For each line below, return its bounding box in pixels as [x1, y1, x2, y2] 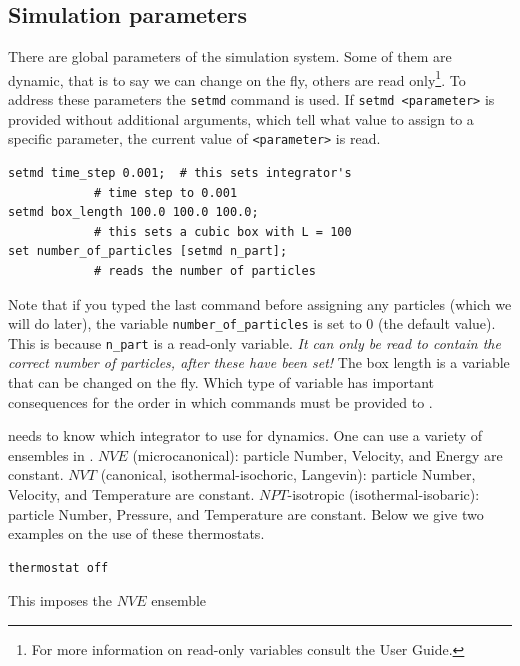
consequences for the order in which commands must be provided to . [8, 391, 433, 412]
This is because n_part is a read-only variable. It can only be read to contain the [8, 332, 501, 353]
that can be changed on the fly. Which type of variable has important [8, 372, 435, 393]
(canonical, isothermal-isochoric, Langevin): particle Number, [100, 464, 476, 485]
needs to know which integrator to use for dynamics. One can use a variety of [8, 425, 483, 446]
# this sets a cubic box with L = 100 [93, 224, 352, 239]
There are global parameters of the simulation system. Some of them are [8, 46, 452, 67]
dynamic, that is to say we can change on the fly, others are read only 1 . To [8, 66, 466, 90]
